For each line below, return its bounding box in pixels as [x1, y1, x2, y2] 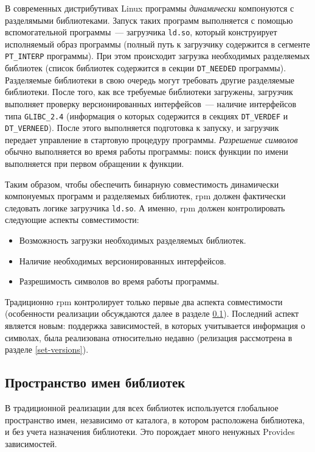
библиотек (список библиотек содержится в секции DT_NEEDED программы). [5, 62, 286, 74]
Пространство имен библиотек [5, 373, 185, 392]
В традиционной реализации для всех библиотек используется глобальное [5, 401, 279, 414]
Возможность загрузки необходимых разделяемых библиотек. [19, 234, 246, 247]
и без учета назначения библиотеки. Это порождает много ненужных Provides [5, 425, 295, 438]
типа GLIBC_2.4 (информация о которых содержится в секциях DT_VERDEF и [5, 109, 288, 122]
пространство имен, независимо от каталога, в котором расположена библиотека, [5, 413, 305, 426]
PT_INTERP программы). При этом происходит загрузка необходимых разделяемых [5, 49, 310, 62]
